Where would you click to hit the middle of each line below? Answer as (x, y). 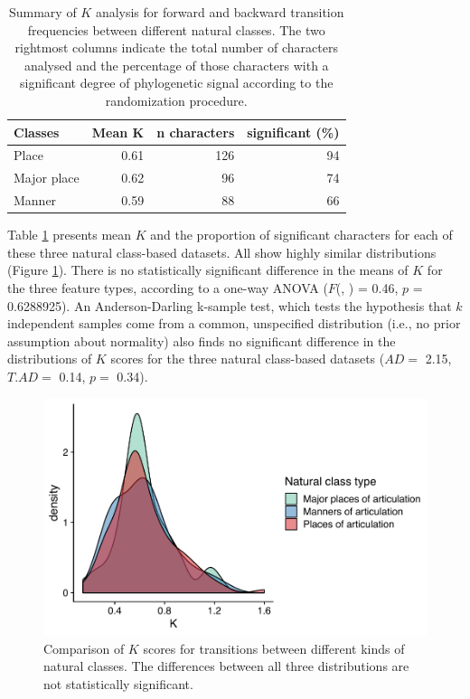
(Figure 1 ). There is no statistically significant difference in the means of (208, 270)
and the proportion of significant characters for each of (301, 235)
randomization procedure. (176, 100)
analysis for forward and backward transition (220, 12)
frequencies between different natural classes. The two (176, 29)
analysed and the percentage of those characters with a (176, 65)
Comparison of (84, 648)
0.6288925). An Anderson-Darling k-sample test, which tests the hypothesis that (230, 305)
